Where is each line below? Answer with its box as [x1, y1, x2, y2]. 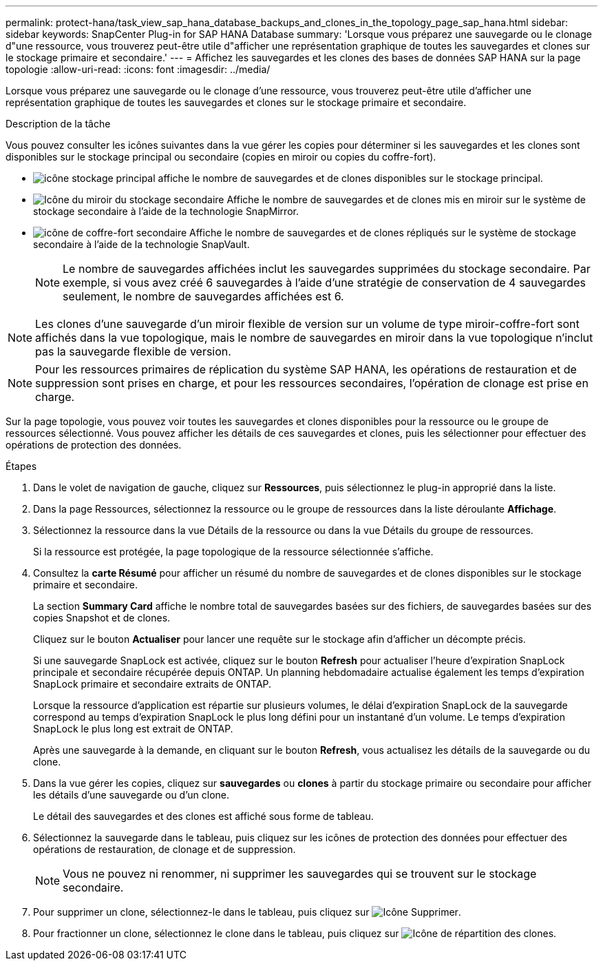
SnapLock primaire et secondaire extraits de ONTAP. [33, 678, 272, 690]
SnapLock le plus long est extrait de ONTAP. [33, 723, 233, 734]
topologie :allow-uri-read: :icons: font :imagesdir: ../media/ [6, 63, 271, 75]
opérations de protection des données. [6, 439, 182, 451]
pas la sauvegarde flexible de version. [35, 345, 231, 358]
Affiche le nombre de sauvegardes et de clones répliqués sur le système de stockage [189, 227, 576, 238]
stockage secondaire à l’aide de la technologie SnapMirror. [33, 205, 299, 217]
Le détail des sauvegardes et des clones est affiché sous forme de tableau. [33, 810, 374, 822]
